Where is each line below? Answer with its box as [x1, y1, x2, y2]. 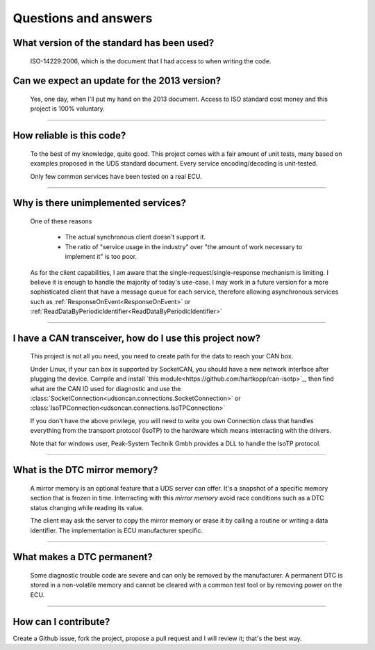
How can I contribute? [12, 616, 110, 628]
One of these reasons [30, 216, 92, 225]
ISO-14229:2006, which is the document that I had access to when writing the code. [30, 56, 272, 65]
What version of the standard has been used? [12, 37, 215, 49]
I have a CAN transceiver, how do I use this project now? [12, 332, 260, 344]
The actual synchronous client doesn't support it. [65, 233, 206, 241]
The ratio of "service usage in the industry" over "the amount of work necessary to [65, 242, 303, 251]
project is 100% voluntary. [30, 104, 106, 113]
